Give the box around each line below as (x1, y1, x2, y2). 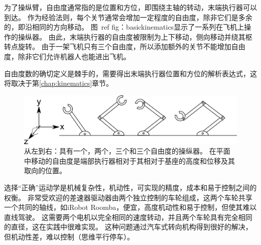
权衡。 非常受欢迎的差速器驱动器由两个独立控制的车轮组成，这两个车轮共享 (4, 192, 252, 202)
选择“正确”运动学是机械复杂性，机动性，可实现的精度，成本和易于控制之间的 (4, 182, 257, 193)
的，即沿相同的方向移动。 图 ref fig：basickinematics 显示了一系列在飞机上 (4, 22, 244, 32)
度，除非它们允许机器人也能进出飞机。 (4, 51, 130, 61)
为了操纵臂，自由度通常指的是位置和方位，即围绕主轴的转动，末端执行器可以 (4, 2, 257, 12)
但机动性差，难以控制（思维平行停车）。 (4, 231, 134, 241)
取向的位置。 (24, 165, 66, 176)
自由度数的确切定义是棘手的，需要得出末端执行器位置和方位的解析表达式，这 (4, 68, 257, 78)
